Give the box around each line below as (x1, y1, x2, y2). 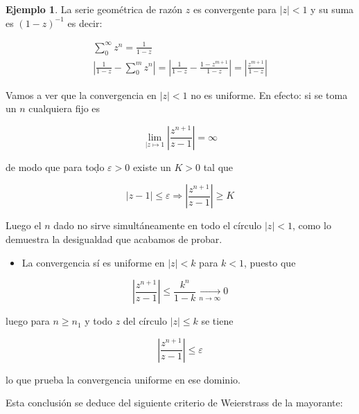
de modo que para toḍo (6, 159, 105, 174)
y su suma (310, 2, 354, 16)
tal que (203, 159, 234, 174)
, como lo (292, 218, 331, 233)
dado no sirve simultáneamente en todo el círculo (53, 218, 262, 233)
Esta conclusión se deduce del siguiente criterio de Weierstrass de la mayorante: (6, 395, 343, 410)
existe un (132, 159, 171, 174)
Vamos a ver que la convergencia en (6, 87, 157, 102)
